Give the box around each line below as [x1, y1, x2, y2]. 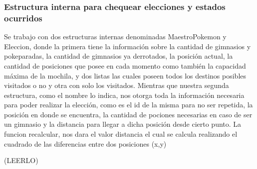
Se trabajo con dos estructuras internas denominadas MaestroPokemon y [4, 31, 227, 42]
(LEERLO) [4, 155, 38, 166]
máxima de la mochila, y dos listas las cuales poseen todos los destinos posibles [4, 70, 247, 81]
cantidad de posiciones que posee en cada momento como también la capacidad [4, 60, 246, 71]
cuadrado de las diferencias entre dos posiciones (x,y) [4, 138, 167, 149]
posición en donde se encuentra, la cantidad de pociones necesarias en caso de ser [4, 109, 253, 119]
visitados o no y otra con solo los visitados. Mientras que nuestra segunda [4, 80, 229, 90]
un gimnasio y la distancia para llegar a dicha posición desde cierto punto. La [4, 119, 242, 129]
